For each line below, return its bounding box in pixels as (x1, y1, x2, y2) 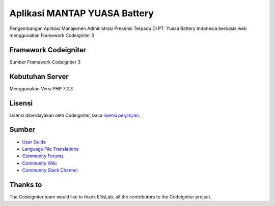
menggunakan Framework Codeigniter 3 (9, 32, 94, 38)
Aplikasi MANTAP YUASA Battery (9, 8, 154, 19)
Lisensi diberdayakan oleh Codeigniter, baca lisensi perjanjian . (9, 112, 140, 118)
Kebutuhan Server (9, 72, 69, 81)
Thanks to (9, 180, 42, 189)
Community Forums (22, 153, 64, 159)
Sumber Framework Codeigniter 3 (9, 59, 81, 65)
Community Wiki (22, 160, 57, 166)
